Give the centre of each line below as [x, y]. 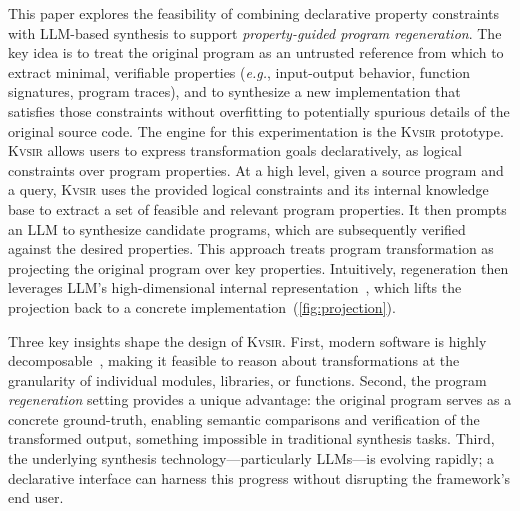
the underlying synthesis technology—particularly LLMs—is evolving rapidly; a [251, 458]
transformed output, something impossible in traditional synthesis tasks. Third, [251, 438]
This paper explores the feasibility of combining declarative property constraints [254, 13]
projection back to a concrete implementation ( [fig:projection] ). [202, 306]
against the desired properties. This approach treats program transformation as [251, 248]
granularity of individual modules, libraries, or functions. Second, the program [247, 379]
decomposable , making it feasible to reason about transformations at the [234, 360]
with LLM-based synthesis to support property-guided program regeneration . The [255, 32]
